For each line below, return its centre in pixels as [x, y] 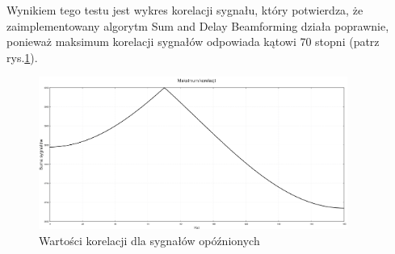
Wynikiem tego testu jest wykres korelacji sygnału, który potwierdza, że [185, 10]
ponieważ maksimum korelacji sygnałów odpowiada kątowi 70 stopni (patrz [193, 42]
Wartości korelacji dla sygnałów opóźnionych [149, 241]
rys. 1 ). [22, 57]
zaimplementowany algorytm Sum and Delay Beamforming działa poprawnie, [198, 25]
